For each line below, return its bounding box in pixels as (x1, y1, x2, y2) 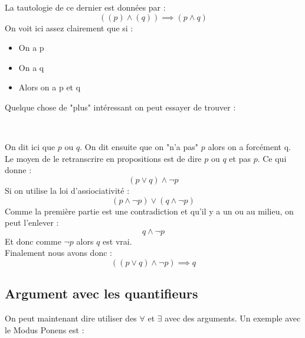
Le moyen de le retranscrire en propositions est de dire (5, 152, 202, 164)
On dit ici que (5, 141, 55, 153)
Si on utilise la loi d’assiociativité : (5, 184, 130, 196)
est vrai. (103, 235, 132, 247)
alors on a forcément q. (208, 141, 291, 153)
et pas (229, 152, 251, 164)
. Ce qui (257, 152, 287, 164)
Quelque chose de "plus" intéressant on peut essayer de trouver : (5, 100, 236, 113)
